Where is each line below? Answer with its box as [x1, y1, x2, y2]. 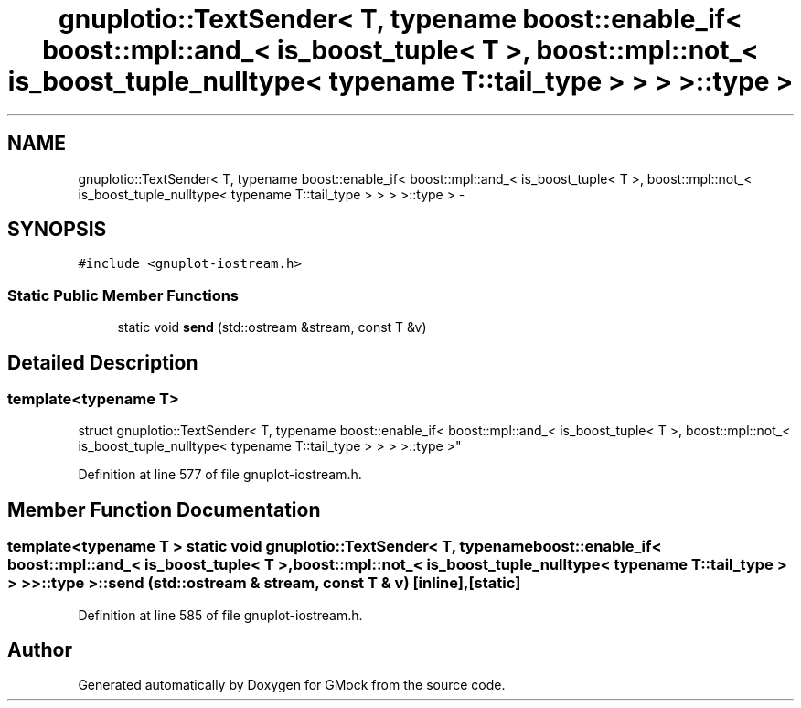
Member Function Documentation [7, 498, 321, 521]
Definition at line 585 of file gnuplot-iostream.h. [78, 606, 363, 623]
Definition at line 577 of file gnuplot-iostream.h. [78, 467, 362, 483]
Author [7, 638, 72, 662]
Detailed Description [7, 350, 198, 374]
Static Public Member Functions [7, 285, 240, 305]
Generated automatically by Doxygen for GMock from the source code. [78, 677, 506, 693]
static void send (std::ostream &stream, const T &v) [117, 319, 427, 336]
